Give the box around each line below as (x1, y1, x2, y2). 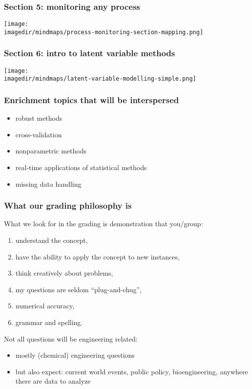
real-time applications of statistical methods (15, 162, 147, 173)
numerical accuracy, (15, 301, 75, 311)
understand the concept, (15, 235, 88, 245)
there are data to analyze (15, 376, 91, 386)
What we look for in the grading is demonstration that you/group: (4, 218, 203, 229)
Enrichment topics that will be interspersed (4, 93, 179, 106)
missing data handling (15, 178, 82, 189)
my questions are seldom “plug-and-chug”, (15, 284, 142, 294)
